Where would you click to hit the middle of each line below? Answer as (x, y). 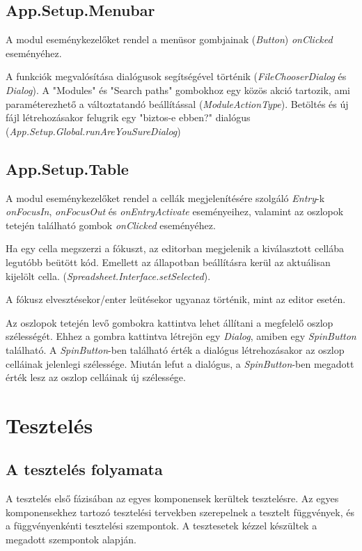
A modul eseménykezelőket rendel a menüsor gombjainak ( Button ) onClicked (169, 39)
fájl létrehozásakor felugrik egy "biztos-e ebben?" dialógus (128, 117)
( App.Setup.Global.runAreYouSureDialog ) (93, 131)
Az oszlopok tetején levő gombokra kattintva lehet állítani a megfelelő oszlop (170, 322)
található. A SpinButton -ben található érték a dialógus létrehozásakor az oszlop (175, 349)
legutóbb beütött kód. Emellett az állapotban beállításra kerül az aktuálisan (168, 262)
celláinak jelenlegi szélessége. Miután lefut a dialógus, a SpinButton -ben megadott (180, 363)
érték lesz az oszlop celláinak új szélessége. (96, 377)
